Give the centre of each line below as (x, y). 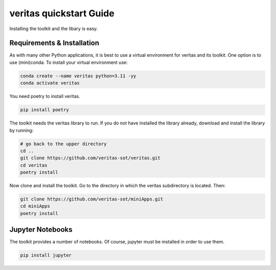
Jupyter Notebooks (41, 230)
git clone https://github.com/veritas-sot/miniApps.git (92, 199)
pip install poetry (44, 110)
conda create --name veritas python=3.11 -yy (78, 76)
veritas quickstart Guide (62, 13)
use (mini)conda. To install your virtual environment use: (68, 62)
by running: (21, 130)
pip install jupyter (46, 255)
